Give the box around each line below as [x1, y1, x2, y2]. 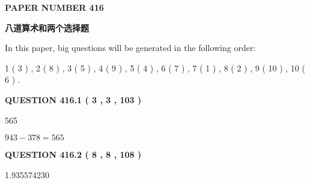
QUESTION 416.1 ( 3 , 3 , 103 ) [5, 93, 142, 106]
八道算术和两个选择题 [5, 21, 89, 34]
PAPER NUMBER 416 [5, 1, 104, 13]
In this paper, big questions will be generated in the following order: [5, 41, 256, 54]
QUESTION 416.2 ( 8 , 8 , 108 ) [5, 148, 142, 161]
